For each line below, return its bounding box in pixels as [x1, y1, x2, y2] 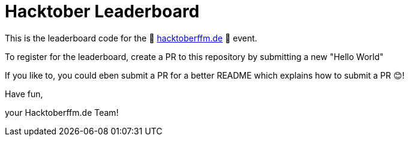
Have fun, [5, 88, 43, 99]
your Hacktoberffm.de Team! [5, 107, 119, 118]
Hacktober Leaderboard [5, 1, 200, 22]
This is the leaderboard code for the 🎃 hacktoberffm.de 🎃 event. [5, 32, 257, 43]
